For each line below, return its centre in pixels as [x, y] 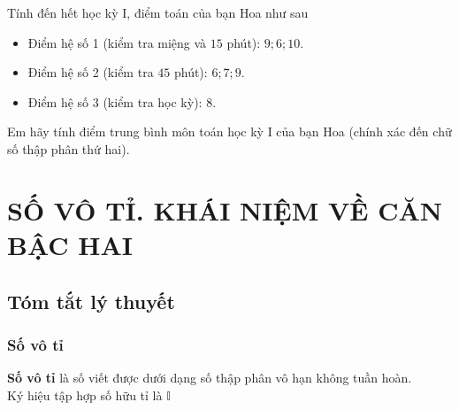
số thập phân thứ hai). [69, 148]
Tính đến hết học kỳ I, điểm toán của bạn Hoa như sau [158, 12]
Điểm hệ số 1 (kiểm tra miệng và [117, 42]
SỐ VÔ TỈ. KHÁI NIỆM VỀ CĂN [225, 209]
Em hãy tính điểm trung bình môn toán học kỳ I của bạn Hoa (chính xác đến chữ [229, 132]
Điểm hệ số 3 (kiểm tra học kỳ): [115, 101]
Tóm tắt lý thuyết [91, 301]
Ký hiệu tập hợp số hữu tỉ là [85, 395]
